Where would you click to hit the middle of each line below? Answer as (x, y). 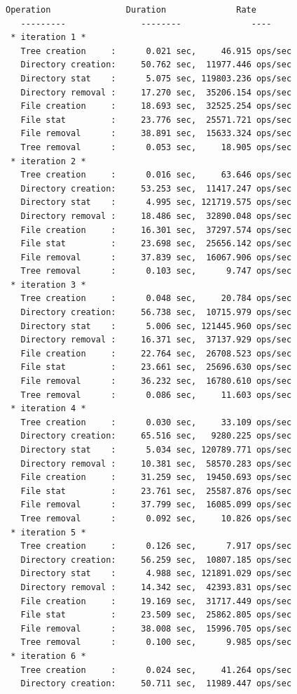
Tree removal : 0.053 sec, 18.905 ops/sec (156, 147)
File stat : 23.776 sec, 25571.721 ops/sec (156, 120)
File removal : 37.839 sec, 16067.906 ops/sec (156, 257)
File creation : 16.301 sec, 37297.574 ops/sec (156, 230)
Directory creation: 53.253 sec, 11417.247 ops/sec (156, 188)
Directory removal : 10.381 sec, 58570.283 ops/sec (156, 463)
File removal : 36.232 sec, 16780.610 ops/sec (156, 381)
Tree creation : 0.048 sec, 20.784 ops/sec (156, 299)
